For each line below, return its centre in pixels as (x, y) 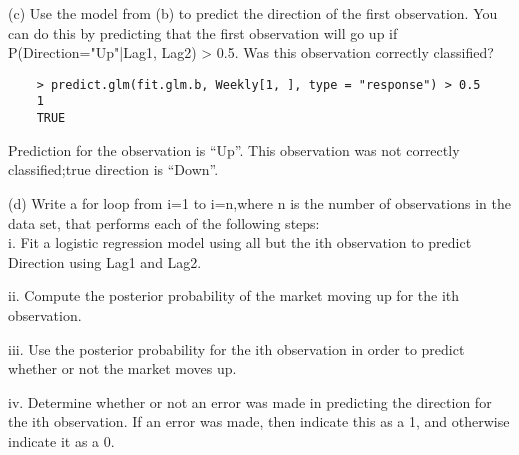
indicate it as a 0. (61, 440)
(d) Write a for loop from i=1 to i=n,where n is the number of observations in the (259, 202)
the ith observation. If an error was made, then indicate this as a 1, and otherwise (259, 421)
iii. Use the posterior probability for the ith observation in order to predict (236, 348)
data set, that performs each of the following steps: (164, 222)
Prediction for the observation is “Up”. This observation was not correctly (234, 149)
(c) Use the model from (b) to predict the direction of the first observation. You (253, 13)
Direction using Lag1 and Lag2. (105, 261)
